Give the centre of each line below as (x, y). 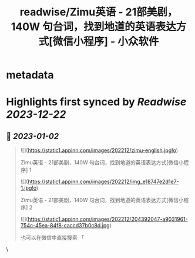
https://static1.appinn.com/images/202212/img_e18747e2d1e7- (103, 182)
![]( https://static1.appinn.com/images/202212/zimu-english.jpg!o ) (99, 150)
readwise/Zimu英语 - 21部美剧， (99, 12)
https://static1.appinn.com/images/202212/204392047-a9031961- (108, 219)
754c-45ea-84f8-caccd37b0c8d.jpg (65, 226)
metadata (30, 75)
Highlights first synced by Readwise (96, 102)
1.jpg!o (28, 188)
